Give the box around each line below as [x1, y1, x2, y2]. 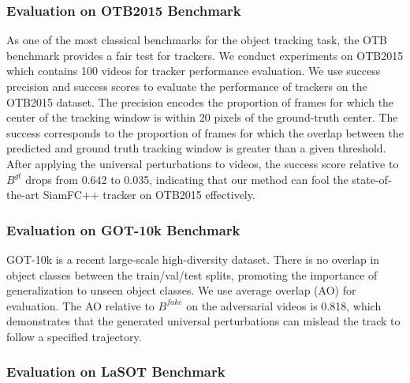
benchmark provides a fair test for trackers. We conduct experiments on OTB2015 [6, 47, 404, 63]
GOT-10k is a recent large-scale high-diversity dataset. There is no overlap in [6, 250, 380, 267]
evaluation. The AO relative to [6, 297, 155, 314]
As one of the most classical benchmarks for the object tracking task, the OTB [6, 32, 387, 48]
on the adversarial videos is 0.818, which [186, 297, 382, 314]
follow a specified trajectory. [6, 328, 142, 344]
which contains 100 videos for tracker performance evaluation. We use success [6, 62, 381, 79]
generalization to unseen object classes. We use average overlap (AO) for [6, 282, 356, 299]
